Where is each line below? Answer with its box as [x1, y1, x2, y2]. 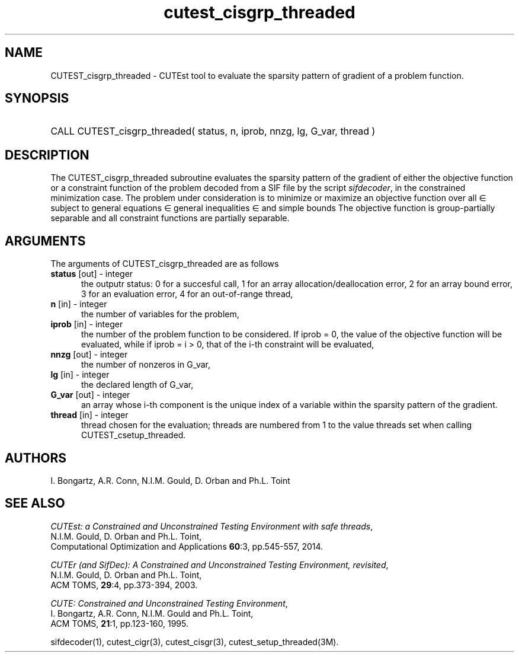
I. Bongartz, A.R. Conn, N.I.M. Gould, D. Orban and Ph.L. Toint [50, 475, 290, 486]
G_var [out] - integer [50, 390, 130, 400]
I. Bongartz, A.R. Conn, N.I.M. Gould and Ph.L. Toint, [50, 608, 254, 618]
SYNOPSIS [5, 91, 69, 106]
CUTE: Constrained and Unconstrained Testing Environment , [50, 598, 288, 608]
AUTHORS [5, 450, 67, 465]
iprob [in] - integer [50, 319, 123, 330]
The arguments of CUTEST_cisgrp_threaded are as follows [50, 259, 279, 269]
